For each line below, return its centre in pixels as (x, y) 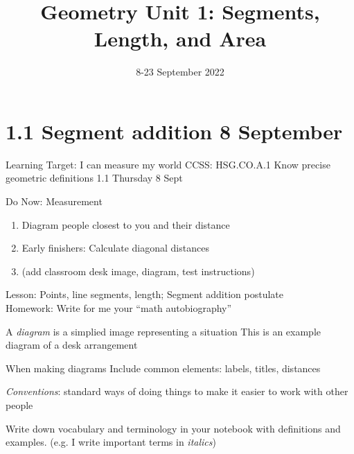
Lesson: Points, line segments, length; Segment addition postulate (145, 294)
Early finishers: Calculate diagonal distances (115, 248)
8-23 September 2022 (180, 72)
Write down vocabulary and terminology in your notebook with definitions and (173, 428)
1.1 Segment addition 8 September (174, 131)
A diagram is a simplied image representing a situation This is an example (163, 331)
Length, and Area (180, 38)
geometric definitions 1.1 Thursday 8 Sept (94, 178)
